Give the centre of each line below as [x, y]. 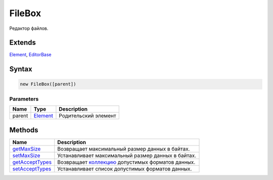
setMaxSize [26, 155]
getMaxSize [27, 149]
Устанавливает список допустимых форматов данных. [125, 168]
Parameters [24, 99]
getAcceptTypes [32, 162]
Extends [23, 43]
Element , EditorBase [30, 55]
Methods [24, 130]
